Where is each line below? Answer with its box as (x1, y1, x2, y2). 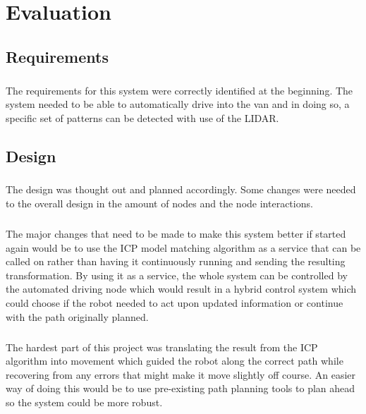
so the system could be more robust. (6, 394, 163, 409)
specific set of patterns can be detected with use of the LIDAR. (6, 110, 279, 125)
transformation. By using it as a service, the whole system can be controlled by (6, 267, 348, 282)
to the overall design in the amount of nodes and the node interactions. (6, 196, 313, 211)
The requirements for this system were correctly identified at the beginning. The (6, 83, 353, 97)
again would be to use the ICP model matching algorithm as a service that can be (6, 240, 361, 255)
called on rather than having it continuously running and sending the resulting (6, 254, 346, 269)
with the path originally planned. (6, 309, 149, 324)
